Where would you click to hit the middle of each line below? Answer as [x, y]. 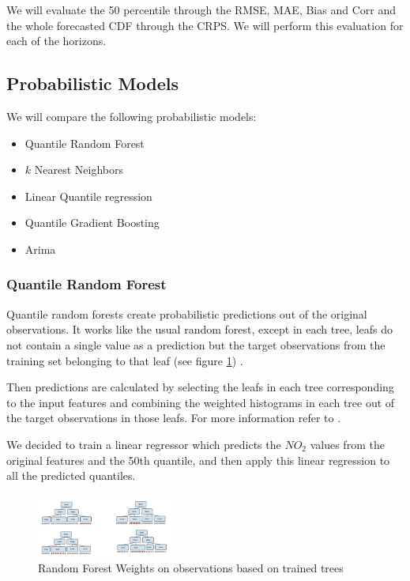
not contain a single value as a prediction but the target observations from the [196, 344]
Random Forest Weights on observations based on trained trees [191, 568]
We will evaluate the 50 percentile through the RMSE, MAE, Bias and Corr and [201, 9]
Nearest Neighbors [79, 170]
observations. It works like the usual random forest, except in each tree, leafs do [200, 329]
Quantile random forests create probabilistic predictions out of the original [187, 313]
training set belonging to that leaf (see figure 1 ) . [125, 360]
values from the [347, 444]
